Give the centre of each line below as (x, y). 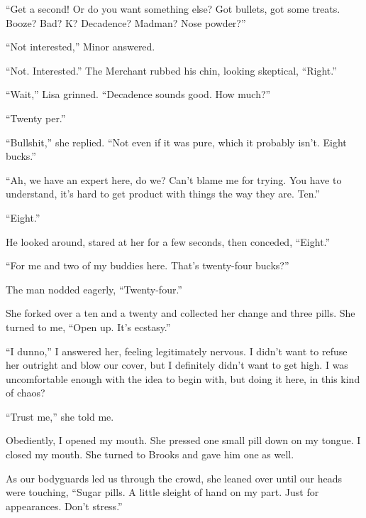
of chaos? (26, 393)
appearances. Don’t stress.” (64, 506)
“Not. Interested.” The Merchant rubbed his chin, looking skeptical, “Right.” (171, 70)
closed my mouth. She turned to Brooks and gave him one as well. (150, 454)
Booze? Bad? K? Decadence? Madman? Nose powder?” (126, 22)
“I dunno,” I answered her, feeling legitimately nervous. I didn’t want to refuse (177, 351)
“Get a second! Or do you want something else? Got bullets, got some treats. (173, 9)
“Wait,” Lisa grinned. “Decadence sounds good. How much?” (138, 94)
